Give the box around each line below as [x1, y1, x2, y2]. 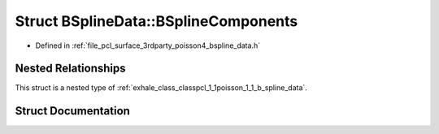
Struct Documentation [15, 104, 130, 118]
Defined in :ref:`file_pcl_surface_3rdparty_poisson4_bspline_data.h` [35, 41, 260, 50]
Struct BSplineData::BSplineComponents [15, 12, 298, 30]
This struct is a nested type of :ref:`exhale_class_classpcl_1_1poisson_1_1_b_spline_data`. [15, 83, 308, 93]
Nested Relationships [15, 62, 126, 76]
